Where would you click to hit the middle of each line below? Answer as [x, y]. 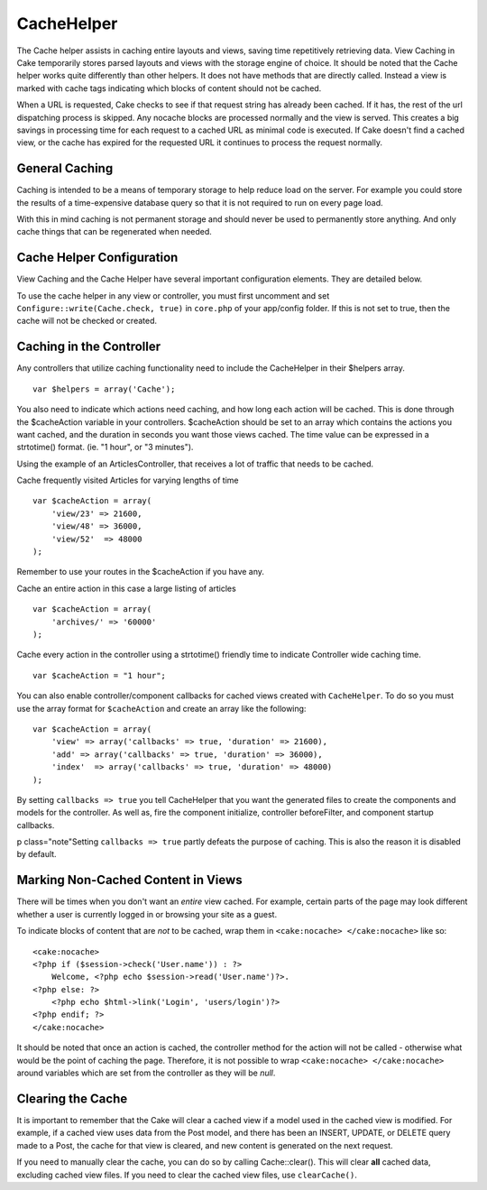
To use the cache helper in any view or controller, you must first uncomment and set [173, 295]
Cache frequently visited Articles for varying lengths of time [128, 480]
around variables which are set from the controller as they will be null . [146, 1073]
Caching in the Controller [89, 347]
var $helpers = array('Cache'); [104, 389]
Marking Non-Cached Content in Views [129, 880]
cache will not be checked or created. [87, 321]
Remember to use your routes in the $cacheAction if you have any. [141, 572]
